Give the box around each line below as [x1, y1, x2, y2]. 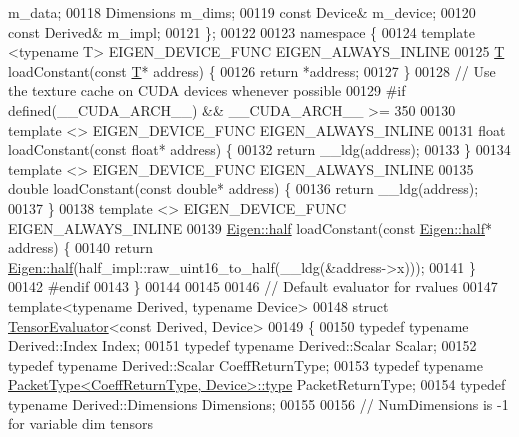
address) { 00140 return [8, 237, 153, 258]
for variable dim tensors [8, 413, 153, 434]
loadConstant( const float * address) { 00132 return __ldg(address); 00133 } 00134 [8, 139, 511, 160]
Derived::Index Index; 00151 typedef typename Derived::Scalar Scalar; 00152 [8, 335, 477, 356]
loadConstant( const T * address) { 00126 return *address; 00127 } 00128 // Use [8, 60, 496, 81]
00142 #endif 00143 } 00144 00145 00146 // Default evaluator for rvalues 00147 [8, 276, 498, 297]
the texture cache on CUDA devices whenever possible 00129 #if [8, 80, 406, 101]
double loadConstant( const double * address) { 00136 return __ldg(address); [8, 178, 479, 199]
